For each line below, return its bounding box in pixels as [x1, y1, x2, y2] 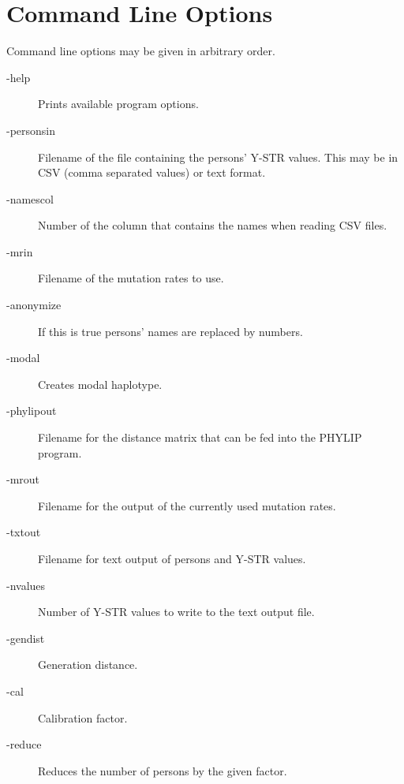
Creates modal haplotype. [38, 375, 163, 392]
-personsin [6, 121, 56, 138]
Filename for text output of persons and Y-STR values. [38, 551, 306, 566]
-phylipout [6, 402, 57, 419]
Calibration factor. [38, 709, 128, 726]
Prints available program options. [38, 95, 199, 112]
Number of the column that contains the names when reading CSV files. [38, 217, 387, 233]
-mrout [6, 471, 40, 487]
